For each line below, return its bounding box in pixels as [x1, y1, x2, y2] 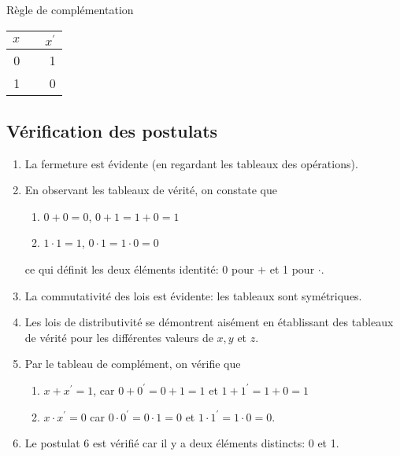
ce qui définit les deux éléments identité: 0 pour [24, 260, 254, 277]
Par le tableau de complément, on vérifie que [24, 355, 241, 372]
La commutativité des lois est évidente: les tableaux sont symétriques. [24, 287, 362, 303]
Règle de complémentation [6, 2, 134, 17]
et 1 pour [269, 260, 315, 277]
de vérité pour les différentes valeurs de [24, 329, 213, 345]
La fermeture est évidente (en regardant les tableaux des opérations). [24, 155, 358, 171]
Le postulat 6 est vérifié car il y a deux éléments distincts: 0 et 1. [24, 435, 339, 451]
